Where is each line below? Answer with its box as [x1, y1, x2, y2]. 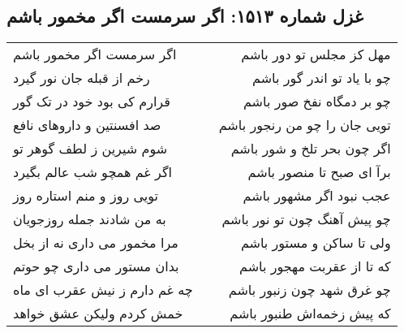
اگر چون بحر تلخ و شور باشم [230, 139, 391, 158]
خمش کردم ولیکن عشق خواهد [13, 304, 183, 323]
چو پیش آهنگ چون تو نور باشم [221, 210, 391, 229]
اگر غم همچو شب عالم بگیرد [13, 162, 172, 182]
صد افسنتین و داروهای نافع [13, 115, 161, 135]
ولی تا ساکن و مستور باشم [240, 233, 391, 253]
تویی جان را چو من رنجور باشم [218, 115, 391, 135]
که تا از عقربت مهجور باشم [239, 257, 391, 276]
